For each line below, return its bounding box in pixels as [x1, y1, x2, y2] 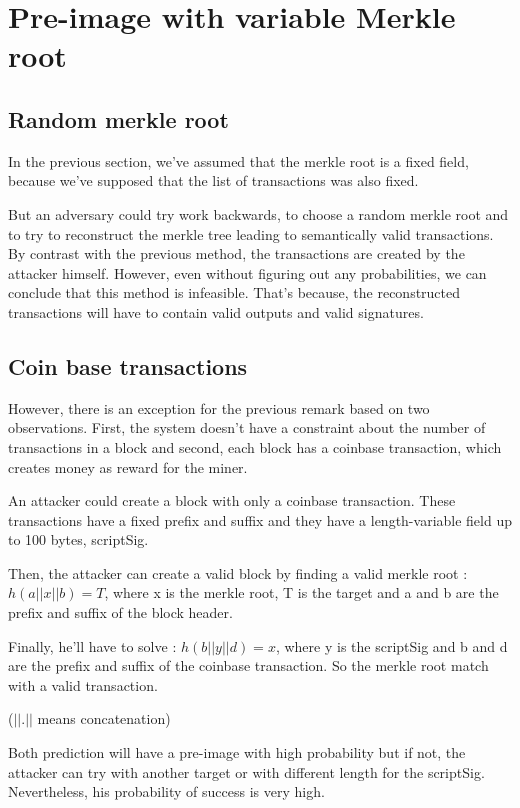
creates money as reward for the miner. [8, 456, 248, 477]
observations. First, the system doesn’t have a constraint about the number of [8, 417, 486, 438]
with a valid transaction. [8, 674, 158, 695]
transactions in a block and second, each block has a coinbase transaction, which [8, 436, 502, 457]
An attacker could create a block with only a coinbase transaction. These [8, 490, 456, 511]
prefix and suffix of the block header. [8, 602, 233, 623]
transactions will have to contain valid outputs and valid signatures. [8, 301, 424, 322]
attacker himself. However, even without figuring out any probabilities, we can [8, 262, 487, 283]
